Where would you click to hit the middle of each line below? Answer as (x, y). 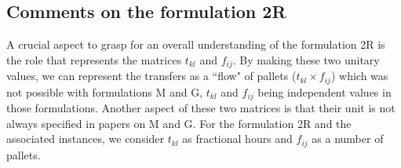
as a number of (348, 139)
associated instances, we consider (86, 139)
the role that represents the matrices (94, 59)
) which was (359, 76)
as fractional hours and (237, 139)
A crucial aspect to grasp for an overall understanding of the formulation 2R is (196, 44)
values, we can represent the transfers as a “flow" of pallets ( (151, 76)
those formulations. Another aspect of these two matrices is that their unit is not (201, 108)
